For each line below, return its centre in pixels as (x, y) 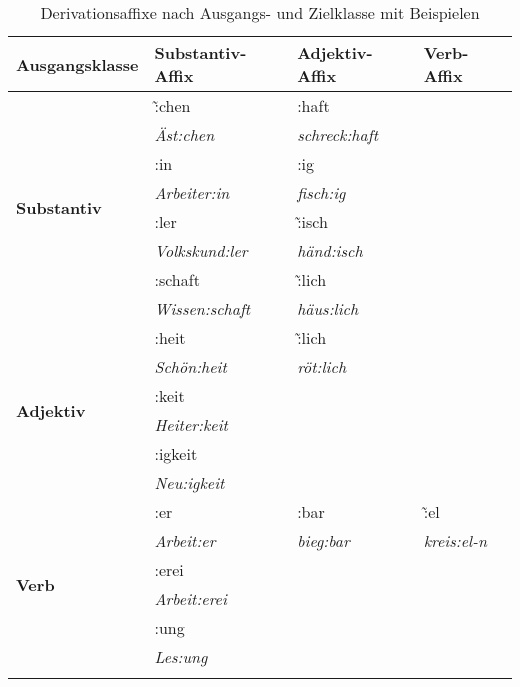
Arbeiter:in (192, 192)
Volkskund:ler (201, 250)
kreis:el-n (455, 540)
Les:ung (181, 656)
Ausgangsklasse (77, 64)
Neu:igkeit (189, 482)
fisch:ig (321, 192)
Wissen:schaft (202, 308)
